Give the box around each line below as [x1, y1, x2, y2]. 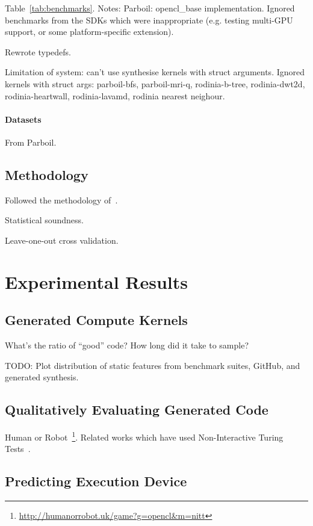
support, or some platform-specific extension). [5, 25, 174, 38]
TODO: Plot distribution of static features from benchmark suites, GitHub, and [5, 359, 300, 371]
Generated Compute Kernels [5, 311, 188, 329]
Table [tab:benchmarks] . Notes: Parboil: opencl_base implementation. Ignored [5, 2, 295, 14]
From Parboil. [5, 135, 57, 148]
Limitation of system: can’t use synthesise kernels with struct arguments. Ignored [5, 66, 305, 78]
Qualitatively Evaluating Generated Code [5, 400, 268, 419]
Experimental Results [5, 269, 188, 294]
